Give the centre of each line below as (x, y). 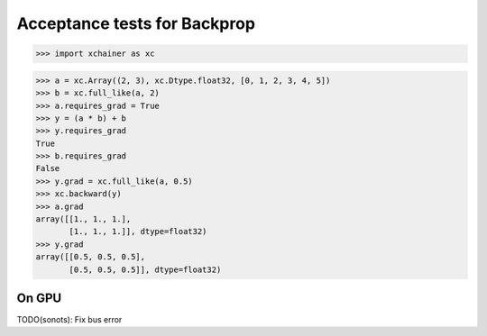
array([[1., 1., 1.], (83, 219)
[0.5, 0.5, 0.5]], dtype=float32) (145, 269)
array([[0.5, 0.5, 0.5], (91, 257)
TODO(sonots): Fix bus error (69, 320)
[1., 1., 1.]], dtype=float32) (138, 232)
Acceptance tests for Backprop (136, 23)
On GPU (39, 298)
